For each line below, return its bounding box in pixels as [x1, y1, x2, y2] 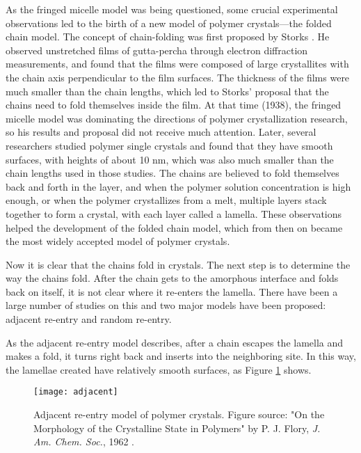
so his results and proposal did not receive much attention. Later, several [6, 125, 316, 139]
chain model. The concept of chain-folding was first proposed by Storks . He [6, 29, 330, 44]
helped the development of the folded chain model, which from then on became [6, 220, 343, 235]
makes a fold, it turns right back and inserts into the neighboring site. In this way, [6, 349, 356, 363]
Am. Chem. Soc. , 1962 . [33, 434, 135, 449]
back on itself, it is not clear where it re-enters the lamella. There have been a [6, 284, 338, 299]
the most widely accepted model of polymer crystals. [6, 234, 230, 248]
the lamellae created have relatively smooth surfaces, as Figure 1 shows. [6, 362, 312, 376]
